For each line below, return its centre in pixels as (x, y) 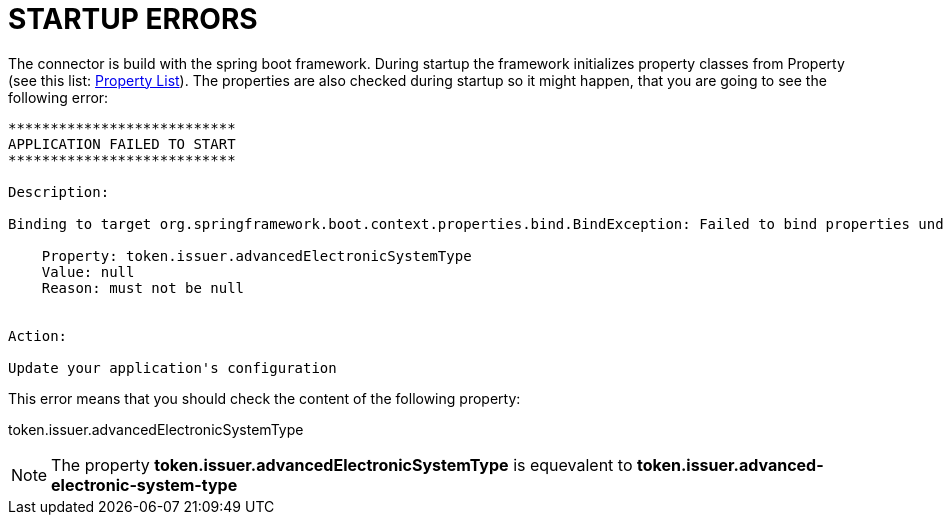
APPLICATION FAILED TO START (122, 143)
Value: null (88, 271)
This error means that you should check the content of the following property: (264, 398)
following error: (58, 97)
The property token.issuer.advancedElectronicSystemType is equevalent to (342, 464)
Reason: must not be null (143, 287)
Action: (38, 335)
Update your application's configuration (172, 367)
